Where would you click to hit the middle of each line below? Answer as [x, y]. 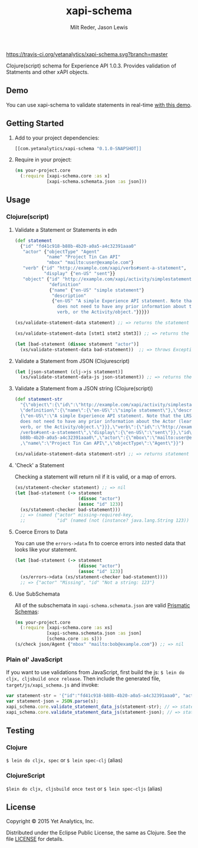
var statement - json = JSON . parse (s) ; [52, 701]
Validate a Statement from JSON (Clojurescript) [72, 361]
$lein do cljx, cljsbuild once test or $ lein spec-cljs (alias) [84, 788]
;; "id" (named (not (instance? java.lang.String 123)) [105, 521]
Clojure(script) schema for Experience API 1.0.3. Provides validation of [91, 66]
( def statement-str [39, 399]
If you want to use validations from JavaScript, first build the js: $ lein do [95, 672]
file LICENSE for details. [35, 839]
